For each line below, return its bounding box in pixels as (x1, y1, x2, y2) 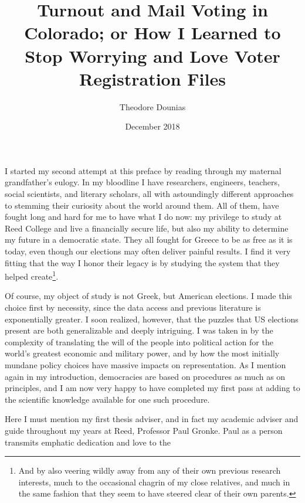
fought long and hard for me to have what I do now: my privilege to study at (5, 210, 282, 223)
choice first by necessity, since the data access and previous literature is (5, 301, 261, 314)
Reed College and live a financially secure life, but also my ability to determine (5, 222, 289, 234)
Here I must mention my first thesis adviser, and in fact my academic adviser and (5, 413, 299, 425)
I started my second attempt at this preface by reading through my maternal (5, 164, 282, 176)
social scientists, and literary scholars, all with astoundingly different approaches (5, 188, 294, 200)
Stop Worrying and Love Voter (25, 43, 280, 67)
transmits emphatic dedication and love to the (5, 436, 171, 448)
